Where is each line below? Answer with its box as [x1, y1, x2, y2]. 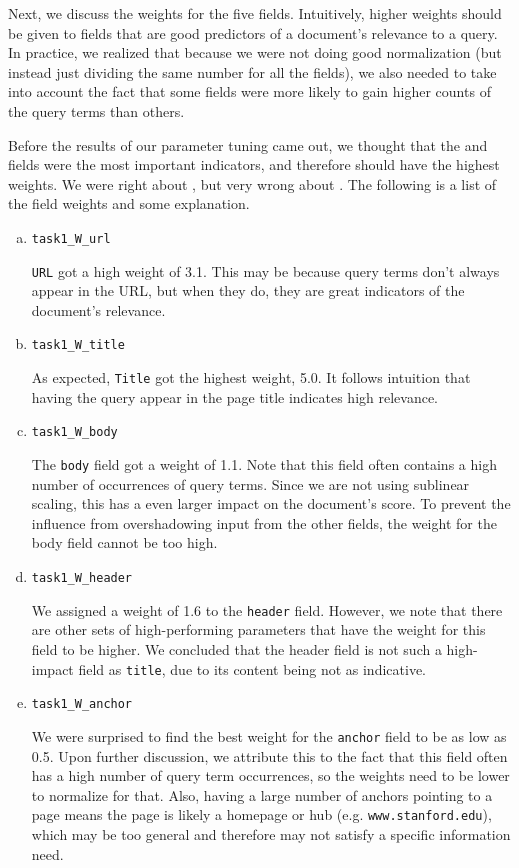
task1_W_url [31, 231, 111, 246]
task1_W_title [31, 338, 125, 353]
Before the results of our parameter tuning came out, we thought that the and [8, 134, 488, 155]
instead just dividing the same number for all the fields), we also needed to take [8, 61, 497, 82]
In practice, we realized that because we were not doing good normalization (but [8, 42, 502, 63]
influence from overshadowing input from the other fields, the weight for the [31, 512, 497, 533]
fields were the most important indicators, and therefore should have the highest [8, 154, 500, 175]
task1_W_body [31, 425, 118, 440]
